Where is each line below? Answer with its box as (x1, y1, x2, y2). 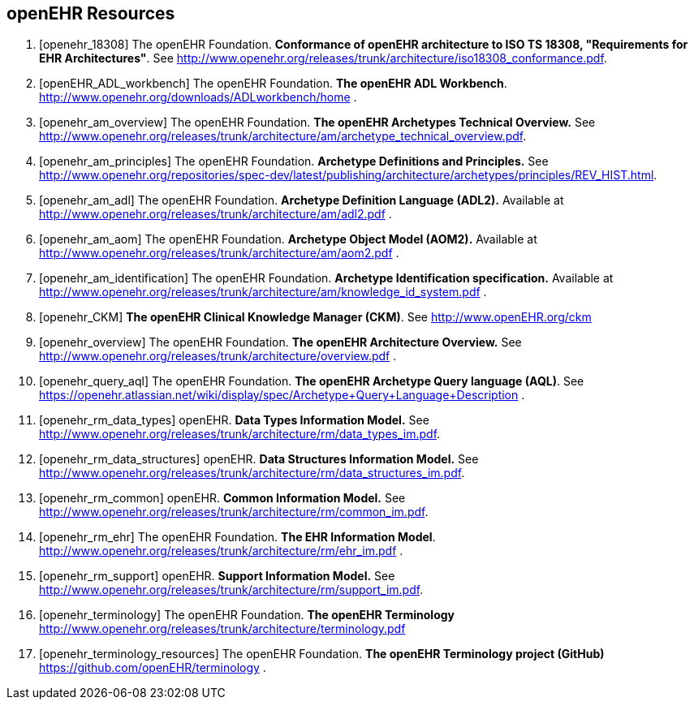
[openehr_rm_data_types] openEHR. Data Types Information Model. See (39, 413, 429, 428)
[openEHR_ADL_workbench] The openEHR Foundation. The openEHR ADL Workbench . (39, 76, 507, 91)
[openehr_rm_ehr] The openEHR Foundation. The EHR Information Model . (39, 530, 436, 545)
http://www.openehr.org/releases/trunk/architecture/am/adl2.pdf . (39, 207, 392, 222)
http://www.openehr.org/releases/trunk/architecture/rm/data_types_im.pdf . (39, 427, 441, 441)
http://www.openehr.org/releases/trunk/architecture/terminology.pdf (39, 622, 406, 636)
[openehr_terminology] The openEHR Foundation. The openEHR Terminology (39, 608, 455, 622)
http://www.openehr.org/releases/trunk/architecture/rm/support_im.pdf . (39, 583, 424, 597)
